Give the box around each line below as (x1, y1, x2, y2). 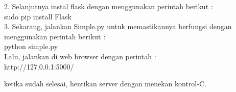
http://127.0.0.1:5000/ (4, 61, 74, 72)
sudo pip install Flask (4, 11, 72, 21)
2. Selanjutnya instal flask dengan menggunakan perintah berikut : (4, 1, 213, 11)
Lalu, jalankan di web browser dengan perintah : (4, 51, 156, 61)
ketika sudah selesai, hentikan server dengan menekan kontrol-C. (4, 78, 206, 89)
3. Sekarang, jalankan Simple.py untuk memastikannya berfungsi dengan (4, 21, 232, 32)
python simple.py (4, 41, 58, 52)
